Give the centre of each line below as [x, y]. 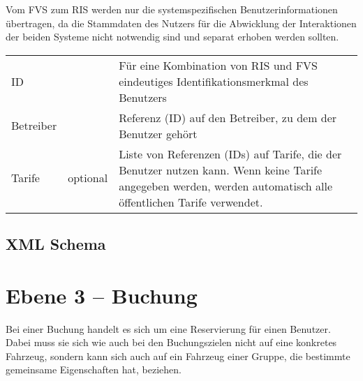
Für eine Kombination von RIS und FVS [218, 65]
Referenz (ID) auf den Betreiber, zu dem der [228, 117]
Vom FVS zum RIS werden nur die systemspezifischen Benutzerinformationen [172, 9]
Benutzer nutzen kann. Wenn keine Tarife [221, 170]
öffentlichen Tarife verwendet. [191, 202]
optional [88, 178]
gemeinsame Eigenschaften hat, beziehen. [94, 369]
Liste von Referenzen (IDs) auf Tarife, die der [230, 154]
